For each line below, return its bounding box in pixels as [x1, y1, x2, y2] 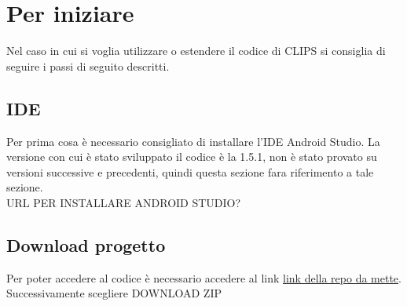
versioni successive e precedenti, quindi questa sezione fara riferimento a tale [6, 163, 374, 180]
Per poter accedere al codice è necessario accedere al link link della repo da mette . [6, 269, 401, 286]
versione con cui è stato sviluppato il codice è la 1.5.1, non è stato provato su [6, 148, 377, 165]
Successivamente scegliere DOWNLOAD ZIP [6, 285, 222, 301]
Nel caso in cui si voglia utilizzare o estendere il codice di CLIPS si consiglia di [6, 42, 386, 59]
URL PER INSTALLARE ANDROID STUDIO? [6, 194, 241, 210]
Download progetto [6, 232, 166, 257]
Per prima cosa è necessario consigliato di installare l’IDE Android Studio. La [6, 133, 380, 149]
